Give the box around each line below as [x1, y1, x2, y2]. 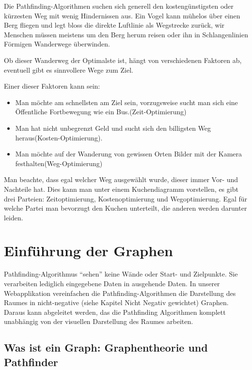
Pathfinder [4, 354, 58, 369]
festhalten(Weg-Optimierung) [15, 158, 103, 168]
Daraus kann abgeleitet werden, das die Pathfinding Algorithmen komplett [4, 307, 226, 317]
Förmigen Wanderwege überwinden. [4, 39, 110, 49]
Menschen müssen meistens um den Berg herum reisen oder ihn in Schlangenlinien [4, 29, 249, 39]
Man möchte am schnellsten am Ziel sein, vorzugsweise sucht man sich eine [15, 97, 238, 107]
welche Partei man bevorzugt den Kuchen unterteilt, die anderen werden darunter [4, 203, 247, 213]
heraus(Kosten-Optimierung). [15, 132, 103, 142]
